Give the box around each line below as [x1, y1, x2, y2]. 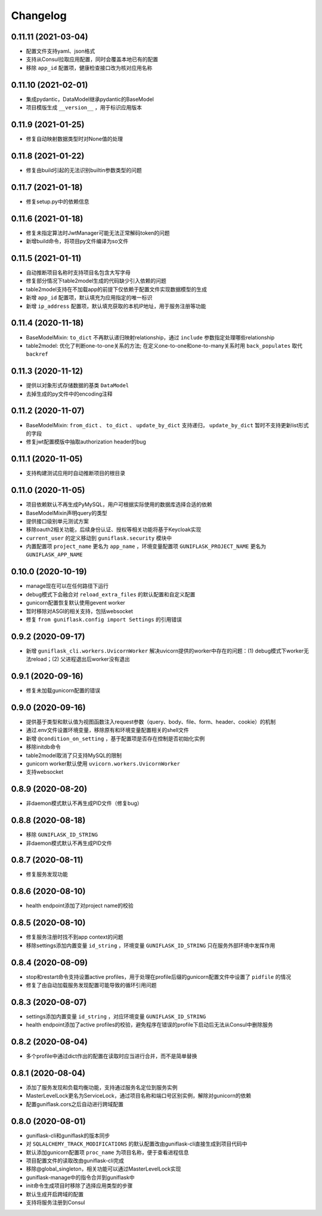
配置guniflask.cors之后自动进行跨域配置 [26, 1100, 124, 1108]
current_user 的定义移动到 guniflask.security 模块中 [26, 534, 172, 541]
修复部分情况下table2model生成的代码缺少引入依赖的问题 [26, 277, 166, 284]
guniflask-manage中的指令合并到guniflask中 [26, 1174, 135, 1181]
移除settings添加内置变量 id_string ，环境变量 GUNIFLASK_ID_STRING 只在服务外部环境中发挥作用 [26, 942, 275, 949]
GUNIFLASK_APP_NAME [26, 552, 83, 558]
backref [26, 351, 49, 358]
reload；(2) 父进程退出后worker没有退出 [30, 656, 131, 663]
